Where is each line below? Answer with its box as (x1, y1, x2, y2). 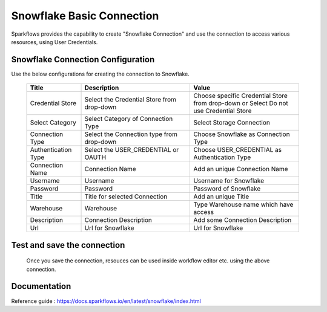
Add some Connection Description (193, 216, 292, 224)
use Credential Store (193, 106, 252, 115)
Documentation (11, 281, 71, 291)
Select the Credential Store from (84, 96, 177, 104)
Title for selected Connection (84, 192, 168, 201)
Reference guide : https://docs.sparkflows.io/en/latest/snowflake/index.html (11, 297, 201, 305)
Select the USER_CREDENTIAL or (84, 146, 179, 154)
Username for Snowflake (193, 177, 265, 185)
